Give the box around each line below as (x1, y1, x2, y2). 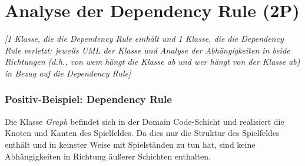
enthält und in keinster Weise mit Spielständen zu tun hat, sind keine (5, 138, 256, 150)
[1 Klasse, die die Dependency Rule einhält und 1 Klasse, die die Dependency (5, 32, 284, 45)
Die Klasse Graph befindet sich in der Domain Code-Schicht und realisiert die (5, 115, 284, 127)
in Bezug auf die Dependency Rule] (5, 67, 131, 79)
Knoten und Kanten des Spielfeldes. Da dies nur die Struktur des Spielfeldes (5, 127, 280, 139)
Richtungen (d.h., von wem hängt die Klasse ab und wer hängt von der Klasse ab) (5, 55, 300, 68)
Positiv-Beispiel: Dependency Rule (5, 92, 172, 107)
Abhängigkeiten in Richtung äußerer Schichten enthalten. (5, 150, 211, 162)
